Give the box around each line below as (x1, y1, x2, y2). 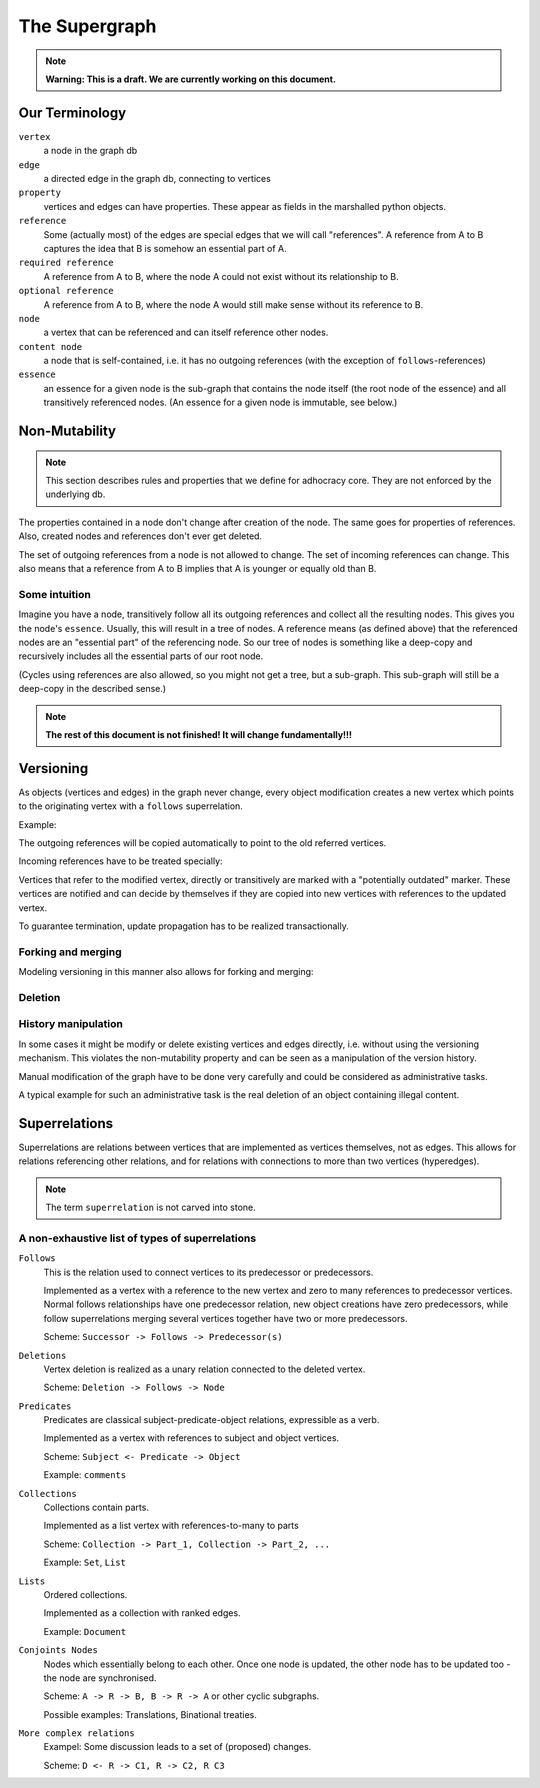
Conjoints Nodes (18, 1645, 99, 1656)
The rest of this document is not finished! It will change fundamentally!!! (45, 728, 353, 740)
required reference (18, 257, 114, 269)
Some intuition (18, 587, 92, 601)
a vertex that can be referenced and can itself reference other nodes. (43, 326, 329, 339)
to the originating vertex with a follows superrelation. (18, 800, 244, 812)
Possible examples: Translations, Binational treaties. (43, 1708, 257, 1720)
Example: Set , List (43, 1556, 127, 1569)
